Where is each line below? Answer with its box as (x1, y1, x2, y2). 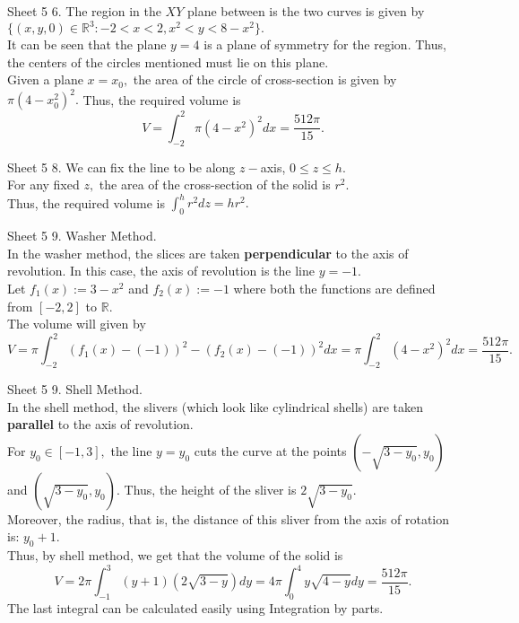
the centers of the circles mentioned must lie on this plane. (7, 52, 329, 71)
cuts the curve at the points (194, 441, 347, 460)
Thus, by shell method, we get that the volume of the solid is (7, 546, 343, 565)
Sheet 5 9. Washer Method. (7, 226, 157, 245)
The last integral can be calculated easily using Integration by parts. (7, 599, 384, 618)
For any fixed (7, 175, 80, 194)
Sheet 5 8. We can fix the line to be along (7, 157, 236, 176)
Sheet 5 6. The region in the (7, 2, 161, 20)
